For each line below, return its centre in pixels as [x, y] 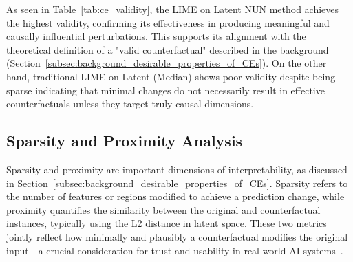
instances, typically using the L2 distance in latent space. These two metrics [167, 223]
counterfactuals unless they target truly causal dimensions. [130, 103]
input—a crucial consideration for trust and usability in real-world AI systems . [175, 250]
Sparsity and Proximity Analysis [125, 141]
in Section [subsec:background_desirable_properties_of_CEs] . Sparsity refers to [177, 183]
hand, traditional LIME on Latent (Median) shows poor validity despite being [171, 76]
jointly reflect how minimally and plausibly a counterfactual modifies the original [177, 236]
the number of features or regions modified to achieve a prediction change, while [175, 196]
